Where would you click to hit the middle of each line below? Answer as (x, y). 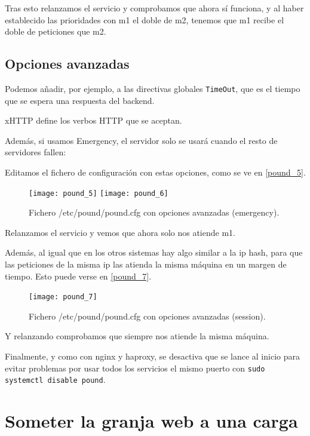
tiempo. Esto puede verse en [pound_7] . (78, 276)
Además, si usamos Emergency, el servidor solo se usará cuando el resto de (141, 140)
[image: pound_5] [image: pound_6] (99, 193)
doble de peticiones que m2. (56, 31)
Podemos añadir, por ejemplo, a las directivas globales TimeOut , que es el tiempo (153, 88)
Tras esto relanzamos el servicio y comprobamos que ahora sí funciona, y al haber (154, 8)
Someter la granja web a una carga (151, 421)
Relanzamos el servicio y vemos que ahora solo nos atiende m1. (120, 232)
